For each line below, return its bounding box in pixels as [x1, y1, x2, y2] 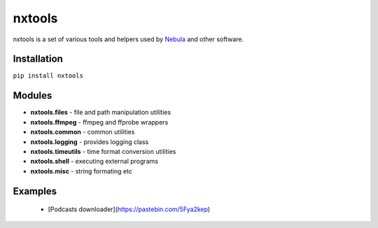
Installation [13, 53, 63, 65]
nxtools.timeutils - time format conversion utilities [30, 147, 176, 155]
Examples [13, 185, 57, 197]
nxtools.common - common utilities [30, 128, 135, 136]
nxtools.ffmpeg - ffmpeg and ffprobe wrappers [30, 117, 169, 126]
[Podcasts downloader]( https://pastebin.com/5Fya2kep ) [48, 205, 210, 213]
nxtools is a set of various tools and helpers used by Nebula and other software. [13, 35, 244, 43]
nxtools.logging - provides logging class [30, 137, 149, 146]
